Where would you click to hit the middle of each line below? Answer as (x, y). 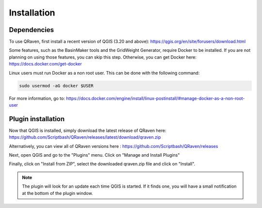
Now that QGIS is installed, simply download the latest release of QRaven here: (88, 130)
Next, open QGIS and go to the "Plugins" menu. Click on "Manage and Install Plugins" (94, 155)
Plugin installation (37, 119)
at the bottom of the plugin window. (57, 193)
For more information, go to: (37, 98)
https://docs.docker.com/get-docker (45, 64)
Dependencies (32, 30)
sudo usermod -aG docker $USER (57, 86)
